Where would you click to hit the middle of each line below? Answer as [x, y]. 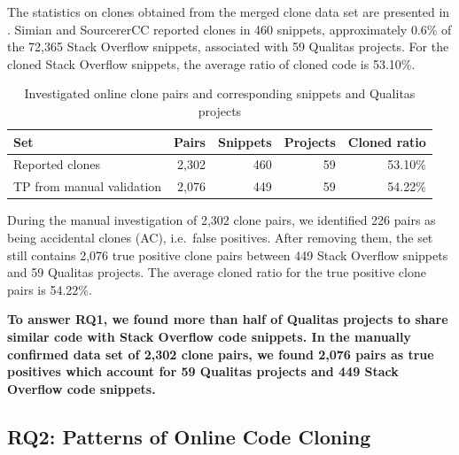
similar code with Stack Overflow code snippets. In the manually [209, 336]
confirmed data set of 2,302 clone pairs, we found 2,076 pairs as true [221, 354]
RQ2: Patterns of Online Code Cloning [189, 436]
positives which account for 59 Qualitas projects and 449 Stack [203, 371]
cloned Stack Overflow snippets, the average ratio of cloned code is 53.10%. [211, 63]
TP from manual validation [88, 186]
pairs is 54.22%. [50, 289]
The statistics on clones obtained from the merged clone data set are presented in [229, 12]
